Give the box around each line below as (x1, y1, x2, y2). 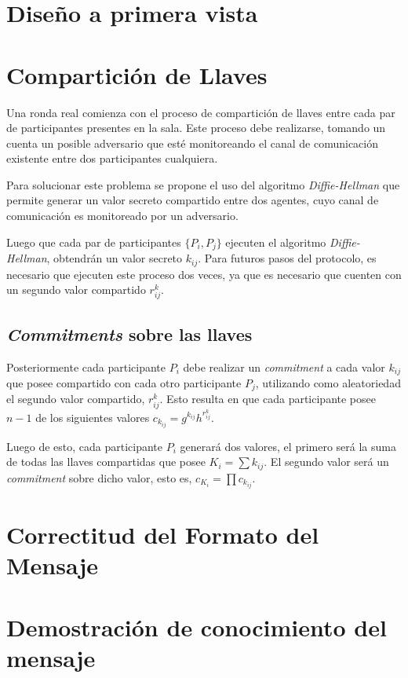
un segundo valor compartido (6, 281, 146, 298)
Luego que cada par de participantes (6, 233, 181, 250)
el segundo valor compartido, (6, 390, 145, 407)
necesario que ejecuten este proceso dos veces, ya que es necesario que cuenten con (6, 266, 402, 282)
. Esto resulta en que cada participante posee (159, 390, 376, 407)
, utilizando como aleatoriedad (255, 374, 401, 390)
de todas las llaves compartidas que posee (6, 453, 206, 470)
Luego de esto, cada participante (6, 438, 163, 454)
